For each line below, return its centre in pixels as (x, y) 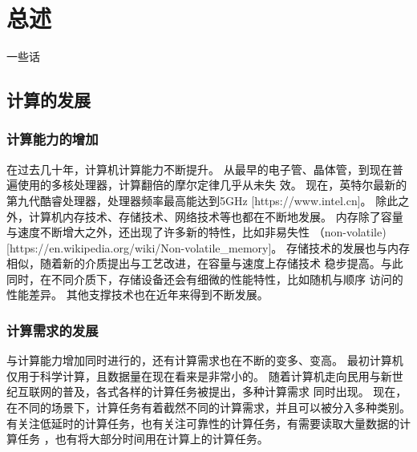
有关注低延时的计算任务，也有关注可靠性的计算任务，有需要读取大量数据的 (203, 423)
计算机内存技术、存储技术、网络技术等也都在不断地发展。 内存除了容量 (216, 216)
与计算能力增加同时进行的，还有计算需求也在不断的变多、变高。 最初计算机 (205, 360)
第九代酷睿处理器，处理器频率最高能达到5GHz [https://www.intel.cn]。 (189, 200)
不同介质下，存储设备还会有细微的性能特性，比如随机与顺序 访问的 (227, 278)
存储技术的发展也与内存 (348, 247)
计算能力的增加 (53, 139)
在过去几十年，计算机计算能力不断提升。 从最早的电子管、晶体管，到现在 (199, 169)
